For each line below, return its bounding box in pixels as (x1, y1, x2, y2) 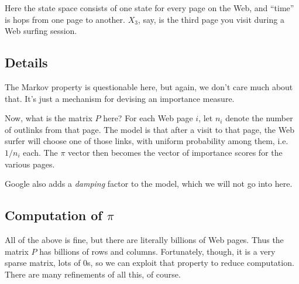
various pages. (5, 158, 55, 170)
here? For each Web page (103, 112, 193, 124)
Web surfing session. (5, 25, 77, 37)
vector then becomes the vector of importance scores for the (68, 146, 283, 158)
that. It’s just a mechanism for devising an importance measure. (5, 92, 235, 104)
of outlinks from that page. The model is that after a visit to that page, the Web (5, 123, 294, 135)
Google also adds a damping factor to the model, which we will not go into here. (5, 177, 293, 190)
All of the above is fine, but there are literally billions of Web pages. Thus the (5, 233, 284, 245)
